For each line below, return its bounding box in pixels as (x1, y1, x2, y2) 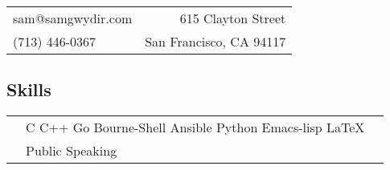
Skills (6, 77, 51, 102)
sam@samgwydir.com (13, 9, 133, 27)
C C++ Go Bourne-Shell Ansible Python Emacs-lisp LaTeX (26, 118, 365, 137)
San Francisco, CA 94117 (145, 32, 286, 51)
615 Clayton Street (179, 9, 286, 27)
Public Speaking (26, 141, 117, 160)
